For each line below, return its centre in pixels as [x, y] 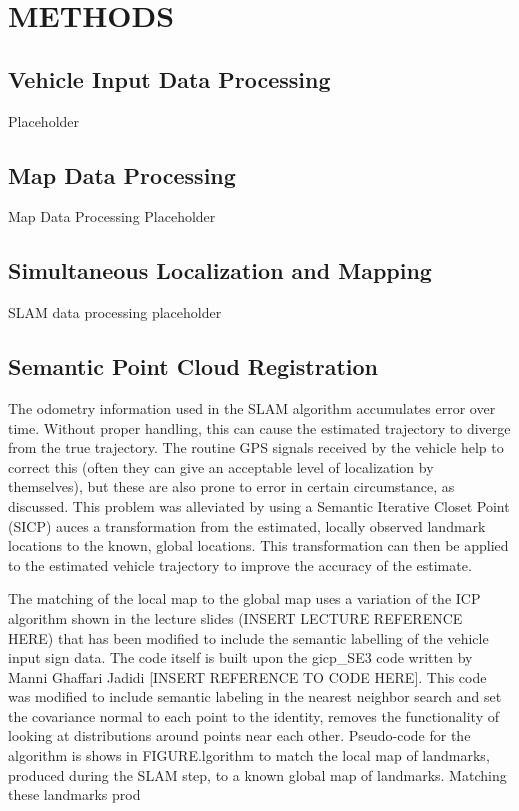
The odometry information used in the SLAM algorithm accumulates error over [252, 407]
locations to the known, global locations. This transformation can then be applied [258, 545]
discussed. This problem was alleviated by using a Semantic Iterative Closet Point [259, 505]
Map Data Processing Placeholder [112, 216]
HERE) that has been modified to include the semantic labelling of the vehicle [248, 637]
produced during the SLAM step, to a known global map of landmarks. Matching [257, 774]
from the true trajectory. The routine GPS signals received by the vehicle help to [256, 447]
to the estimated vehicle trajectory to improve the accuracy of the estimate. [240, 564]
